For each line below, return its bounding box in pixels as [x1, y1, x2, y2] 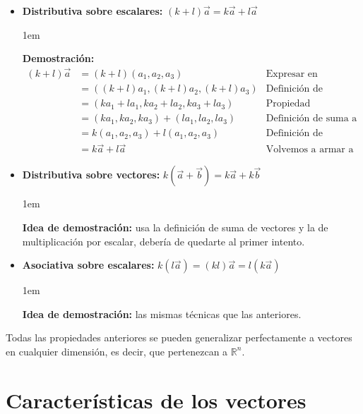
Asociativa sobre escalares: [22, 257, 155, 272]
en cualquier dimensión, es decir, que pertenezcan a [6, 343, 228, 358]
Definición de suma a [266, 114, 357, 124]
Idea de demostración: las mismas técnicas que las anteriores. [22, 306, 302, 321]
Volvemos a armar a [266, 145, 354, 155]
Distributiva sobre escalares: [22, 4, 163, 18]
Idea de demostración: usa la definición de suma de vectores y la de [22, 220, 328, 234]
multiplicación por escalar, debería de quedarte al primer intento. [22, 233, 305, 248]
